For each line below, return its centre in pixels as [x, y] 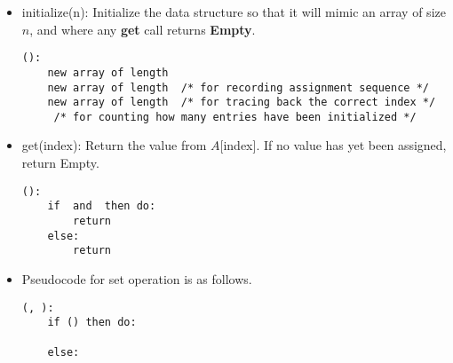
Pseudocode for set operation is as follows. [137, 278]
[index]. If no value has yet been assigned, [333, 145]
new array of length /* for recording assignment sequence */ [238, 87]
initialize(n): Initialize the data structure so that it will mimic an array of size [234, 12]
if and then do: [102, 206]
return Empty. [60, 163]
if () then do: [92, 323]
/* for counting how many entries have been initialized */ [235, 117]
